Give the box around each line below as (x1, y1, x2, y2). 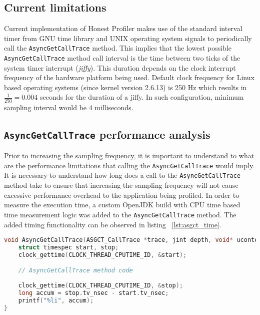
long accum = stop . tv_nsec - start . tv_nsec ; (18, 289, 169, 297)
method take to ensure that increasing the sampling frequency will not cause (4, 180, 238, 190)
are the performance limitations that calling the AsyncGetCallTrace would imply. (4, 160, 255, 170)
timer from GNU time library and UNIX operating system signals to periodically (4, 33, 252, 43)
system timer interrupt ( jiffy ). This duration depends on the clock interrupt (4, 62, 236, 73)
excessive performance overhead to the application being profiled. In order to (4, 189, 239, 200)
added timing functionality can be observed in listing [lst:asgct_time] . (4, 219, 221, 229)
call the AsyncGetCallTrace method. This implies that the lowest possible (4, 43, 231, 53)
